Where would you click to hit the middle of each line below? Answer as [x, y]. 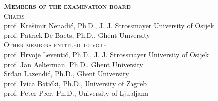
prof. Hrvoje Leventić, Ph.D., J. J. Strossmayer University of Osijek [107, 54]
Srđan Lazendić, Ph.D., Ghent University [66, 74]
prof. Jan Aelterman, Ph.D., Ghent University [74, 64]
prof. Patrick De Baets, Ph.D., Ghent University [77, 35]
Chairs [14, 16]
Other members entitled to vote [55, 45]
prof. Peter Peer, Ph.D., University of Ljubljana [76, 93]
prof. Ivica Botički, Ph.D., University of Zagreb [75, 83]
